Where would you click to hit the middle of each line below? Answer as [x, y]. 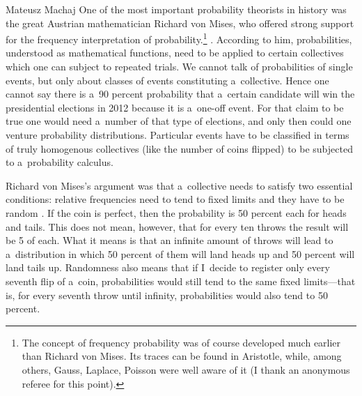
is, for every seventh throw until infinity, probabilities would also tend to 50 [167, 295]
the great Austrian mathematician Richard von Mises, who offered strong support [180, 23]
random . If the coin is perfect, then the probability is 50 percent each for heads [176, 212]
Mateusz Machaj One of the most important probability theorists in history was [176, 9]
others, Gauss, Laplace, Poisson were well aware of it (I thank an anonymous [186, 369]
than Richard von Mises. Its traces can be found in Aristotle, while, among [182, 356]
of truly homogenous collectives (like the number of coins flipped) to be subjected [179, 148]
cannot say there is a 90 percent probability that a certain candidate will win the [180, 94]
